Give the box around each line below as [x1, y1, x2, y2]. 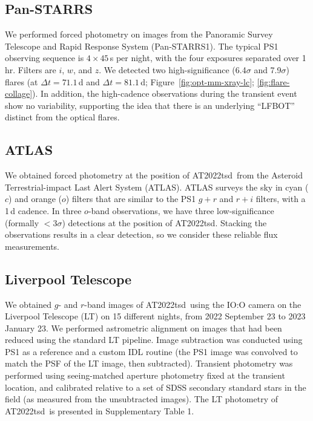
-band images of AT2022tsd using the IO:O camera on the [84, 298, 301, 310]
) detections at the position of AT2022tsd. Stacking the [62, 216, 267, 229]
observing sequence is [5, 51, 84, 64]
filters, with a [255, 192, 306, 205]
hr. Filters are [5, 63, 56, 76]
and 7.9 [254, 63, 282, 76]
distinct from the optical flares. [5, 111, 120, 123]
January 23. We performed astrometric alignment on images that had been [5, 321, 282, 334]
